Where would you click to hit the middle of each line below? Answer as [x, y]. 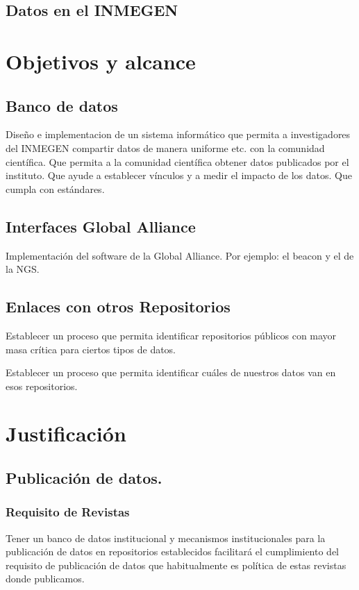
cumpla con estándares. [55, 188]
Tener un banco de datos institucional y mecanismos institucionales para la [166, 538]
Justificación [66, 433]
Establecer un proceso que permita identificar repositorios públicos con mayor [171, 335]
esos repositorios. [42, 386]
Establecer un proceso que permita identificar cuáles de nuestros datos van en [171, 372]
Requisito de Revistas [68, 512]
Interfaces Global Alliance [101, 226]
